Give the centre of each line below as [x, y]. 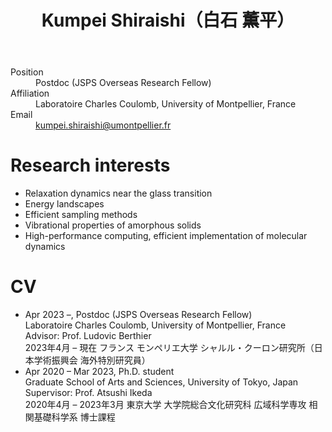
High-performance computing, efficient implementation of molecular [166, 236]
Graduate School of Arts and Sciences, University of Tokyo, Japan [161, 382]
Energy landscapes [64, 204]
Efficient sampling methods [81, 215]
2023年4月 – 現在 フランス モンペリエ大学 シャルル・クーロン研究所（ [169, 348]
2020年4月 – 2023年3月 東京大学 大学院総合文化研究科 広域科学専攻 [165, 405]
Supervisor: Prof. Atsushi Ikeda [88, 393]
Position [27, 72]
